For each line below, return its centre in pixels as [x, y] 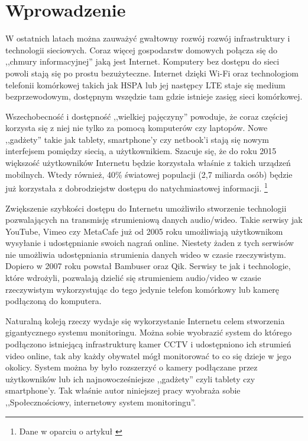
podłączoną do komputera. [54, 301]
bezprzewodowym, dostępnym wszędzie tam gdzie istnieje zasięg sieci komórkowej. [154, 96]
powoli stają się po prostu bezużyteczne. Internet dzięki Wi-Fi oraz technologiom [152, 73]
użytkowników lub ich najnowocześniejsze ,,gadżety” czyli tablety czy [130, 378]
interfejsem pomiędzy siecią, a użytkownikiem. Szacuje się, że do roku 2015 [141, 151]
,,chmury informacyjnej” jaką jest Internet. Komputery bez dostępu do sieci [142, 61]
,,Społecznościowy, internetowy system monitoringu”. [101, 402]
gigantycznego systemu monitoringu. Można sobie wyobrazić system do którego [149, 332]
